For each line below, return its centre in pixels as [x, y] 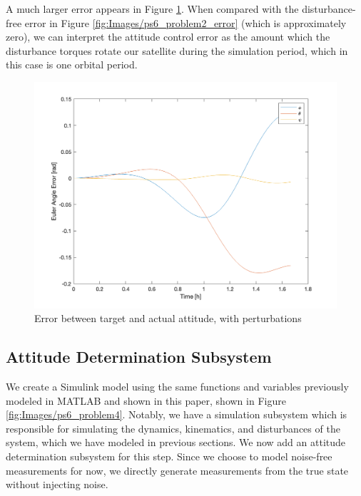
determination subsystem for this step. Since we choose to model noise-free [169, 456]
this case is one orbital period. [72, 64]
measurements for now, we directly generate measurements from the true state [177, 470]
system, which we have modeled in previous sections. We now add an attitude [176, 442]
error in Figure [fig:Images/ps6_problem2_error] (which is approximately [185, 22]
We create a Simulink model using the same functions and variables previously [177, 386]
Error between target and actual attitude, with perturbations [168, 318]
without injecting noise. [57, 484]
